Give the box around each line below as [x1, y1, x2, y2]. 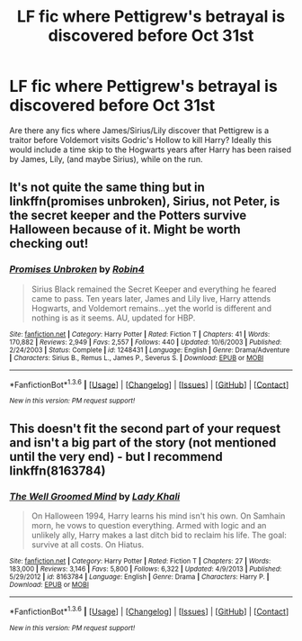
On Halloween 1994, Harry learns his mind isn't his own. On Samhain [31, 510, 286, 521]
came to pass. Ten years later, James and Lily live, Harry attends [31, 293, 271, 303]
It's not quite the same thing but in [9, 180, 205, 195]
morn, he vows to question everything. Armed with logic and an [31, 519, 267, 530]
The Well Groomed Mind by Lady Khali [9, 490, 181, 502]
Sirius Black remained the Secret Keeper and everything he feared [31, 284, 277, 294]
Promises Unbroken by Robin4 [9, 263, 146, 275]
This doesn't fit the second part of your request [9, 420, 281, 436]
